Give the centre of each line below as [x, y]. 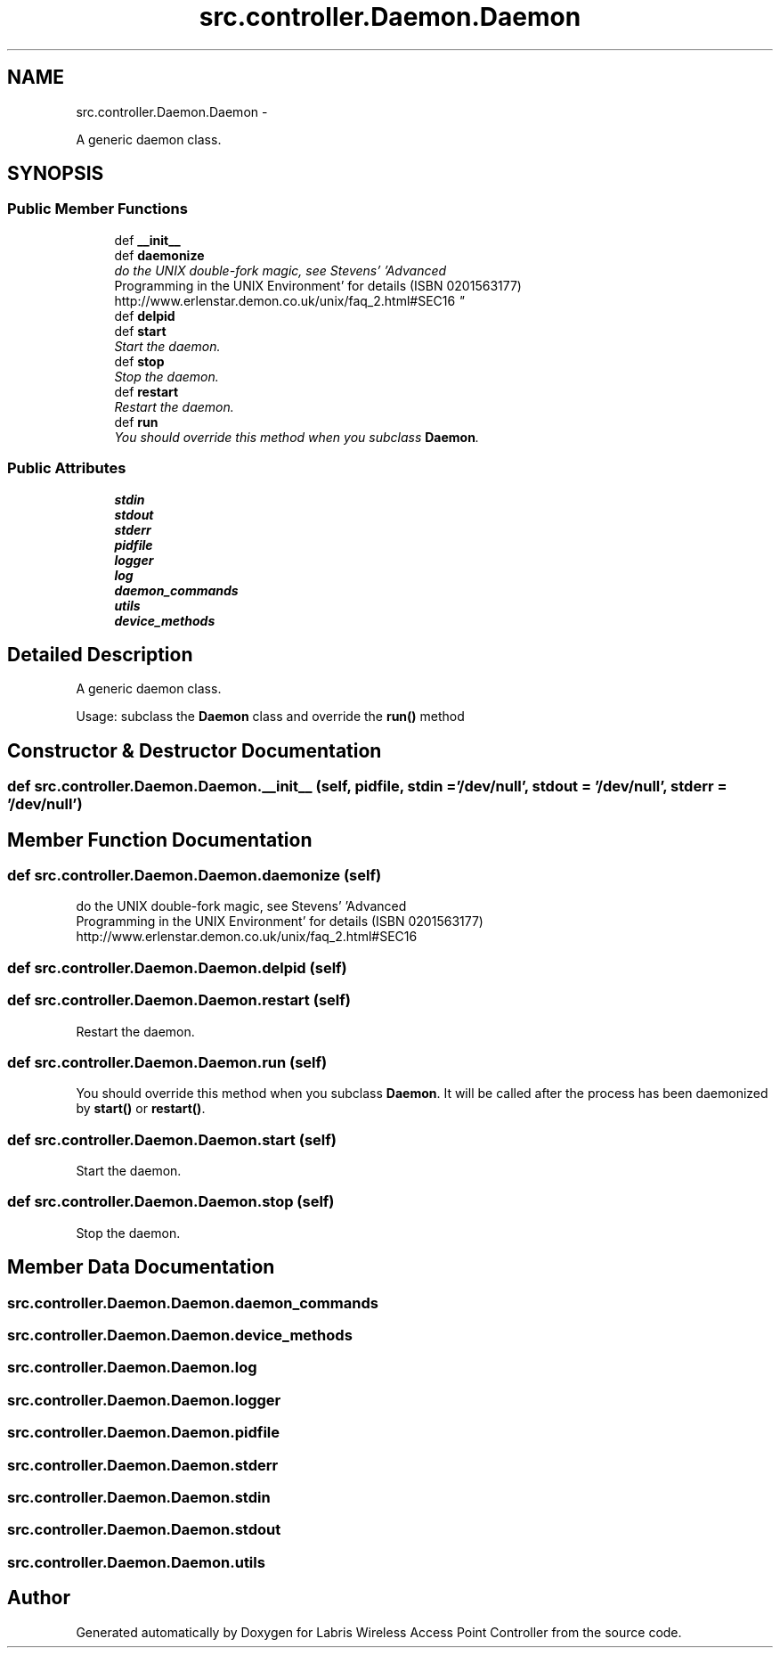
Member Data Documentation [141, 1267]
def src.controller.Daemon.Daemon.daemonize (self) [195, 876]
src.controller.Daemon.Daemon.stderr [143, 1465]
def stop [139, 361]
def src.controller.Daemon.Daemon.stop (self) [171, 1202]
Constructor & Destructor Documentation [195, 750]
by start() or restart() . [141, 1109]
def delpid [145, 315]
